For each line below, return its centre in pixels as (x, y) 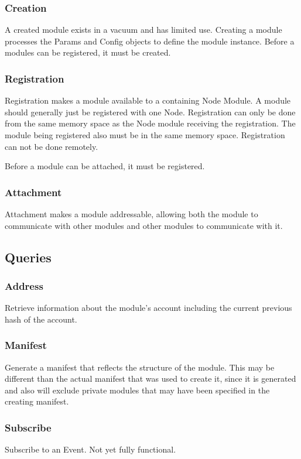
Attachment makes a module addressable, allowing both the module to (131, 214)
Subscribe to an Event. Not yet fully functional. (90, 449)
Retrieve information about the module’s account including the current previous (148, 308)
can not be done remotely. (52, 146)
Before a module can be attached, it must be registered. (105, 166)
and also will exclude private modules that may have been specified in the (137, 390)
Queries (28, 257)
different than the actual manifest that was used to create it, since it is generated (150, 378)
